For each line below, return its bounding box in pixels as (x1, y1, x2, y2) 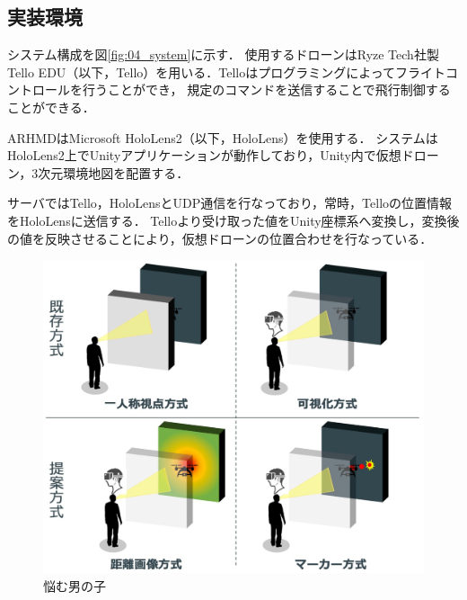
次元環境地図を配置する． (38, 163, 189, 182)
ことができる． (7, 97, 95, 116)
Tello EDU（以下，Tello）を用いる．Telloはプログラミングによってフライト (7, 62, 446, 81)
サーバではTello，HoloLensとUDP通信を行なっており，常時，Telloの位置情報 (7, 193, 453, 212)
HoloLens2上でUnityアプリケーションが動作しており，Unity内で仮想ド (7, 146, 414, 165)
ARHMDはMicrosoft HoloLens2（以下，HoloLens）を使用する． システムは (7, 128, 438, 147)
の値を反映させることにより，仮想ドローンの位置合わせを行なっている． (7, 228, 433, 247)
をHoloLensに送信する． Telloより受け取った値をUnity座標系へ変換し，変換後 (7, 210, 460, 229)
